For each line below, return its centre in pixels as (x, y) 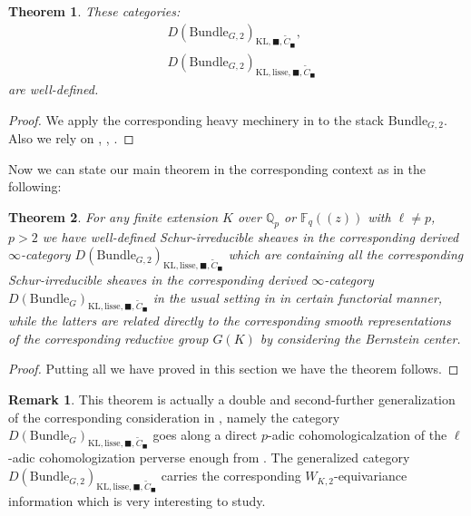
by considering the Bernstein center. (360, 338)
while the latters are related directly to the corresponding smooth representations (230, 321)
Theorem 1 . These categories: (94, 11)
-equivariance (370, 476)
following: (35, 186)
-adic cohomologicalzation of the (357, 435)
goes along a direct (205, 435)
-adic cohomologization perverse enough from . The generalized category (209, 458)
